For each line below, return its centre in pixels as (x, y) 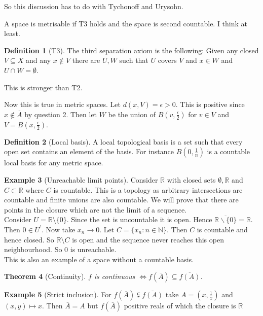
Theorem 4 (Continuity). (45, 276)
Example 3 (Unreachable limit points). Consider (81, 179)
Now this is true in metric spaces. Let (62, 104)
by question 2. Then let (61, 114)
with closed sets (191, 179)
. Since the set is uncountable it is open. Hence (139, 219)
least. (12, 33)
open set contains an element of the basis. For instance (89, 151)
